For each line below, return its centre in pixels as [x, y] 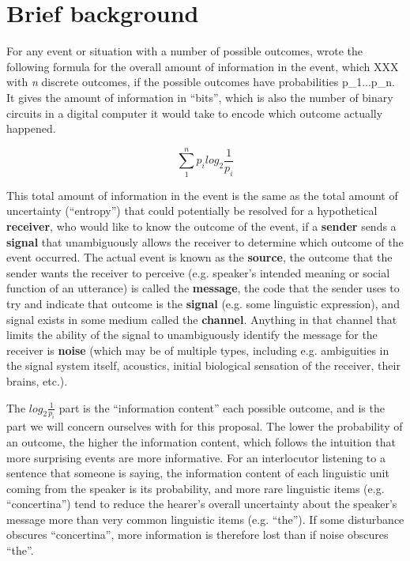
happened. [31, 128]
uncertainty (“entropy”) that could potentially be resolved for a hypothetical [192, 211]
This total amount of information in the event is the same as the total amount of [202, 195]
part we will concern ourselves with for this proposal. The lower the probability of [205, 426]
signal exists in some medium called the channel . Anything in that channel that [202, 319]
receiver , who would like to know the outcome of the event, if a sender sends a [201, 226]
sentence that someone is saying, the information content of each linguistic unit [198, 473]
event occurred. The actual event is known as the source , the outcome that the [199, 257]
